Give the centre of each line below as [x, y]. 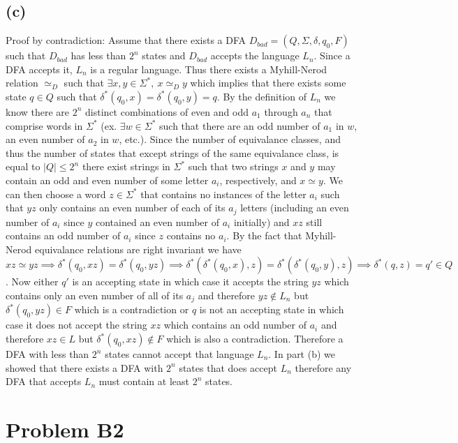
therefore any [323, 367]
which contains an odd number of [235, 325]
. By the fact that [264, 235]
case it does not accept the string [76, 325]
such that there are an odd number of [240, 125]
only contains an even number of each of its [132, 208]
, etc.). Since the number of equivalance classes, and [230, 139]
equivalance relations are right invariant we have [138, 249]
